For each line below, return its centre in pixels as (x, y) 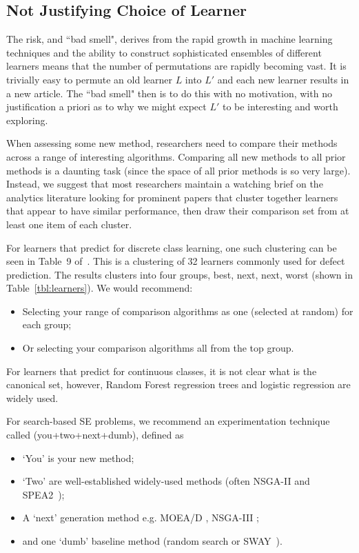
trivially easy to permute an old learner (89, 79)
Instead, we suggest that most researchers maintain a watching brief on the (165, 184)
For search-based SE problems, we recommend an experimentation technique (168, 421)
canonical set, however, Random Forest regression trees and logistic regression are (178, 384)
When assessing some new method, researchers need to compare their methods (172, 143)
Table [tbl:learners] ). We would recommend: (100, 288)
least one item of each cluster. (69, 224)
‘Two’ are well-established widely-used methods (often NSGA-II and (166, 481)
